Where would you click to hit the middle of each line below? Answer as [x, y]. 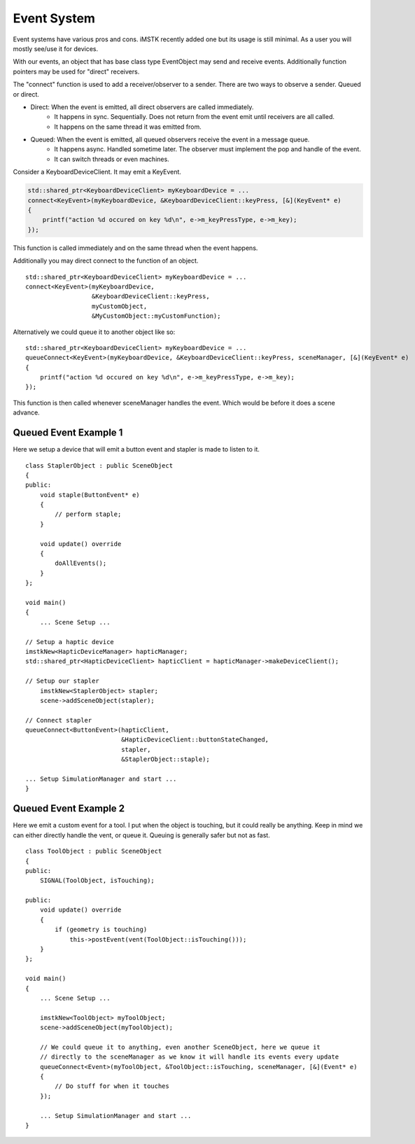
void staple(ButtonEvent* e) [90, 495]
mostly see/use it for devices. [56, 48]
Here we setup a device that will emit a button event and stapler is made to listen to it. [136, 449]
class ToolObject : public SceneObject [94, 851]
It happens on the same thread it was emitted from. [128, 127]
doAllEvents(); [81, 563]
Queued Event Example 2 [69, 809]
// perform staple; [88, 514]
